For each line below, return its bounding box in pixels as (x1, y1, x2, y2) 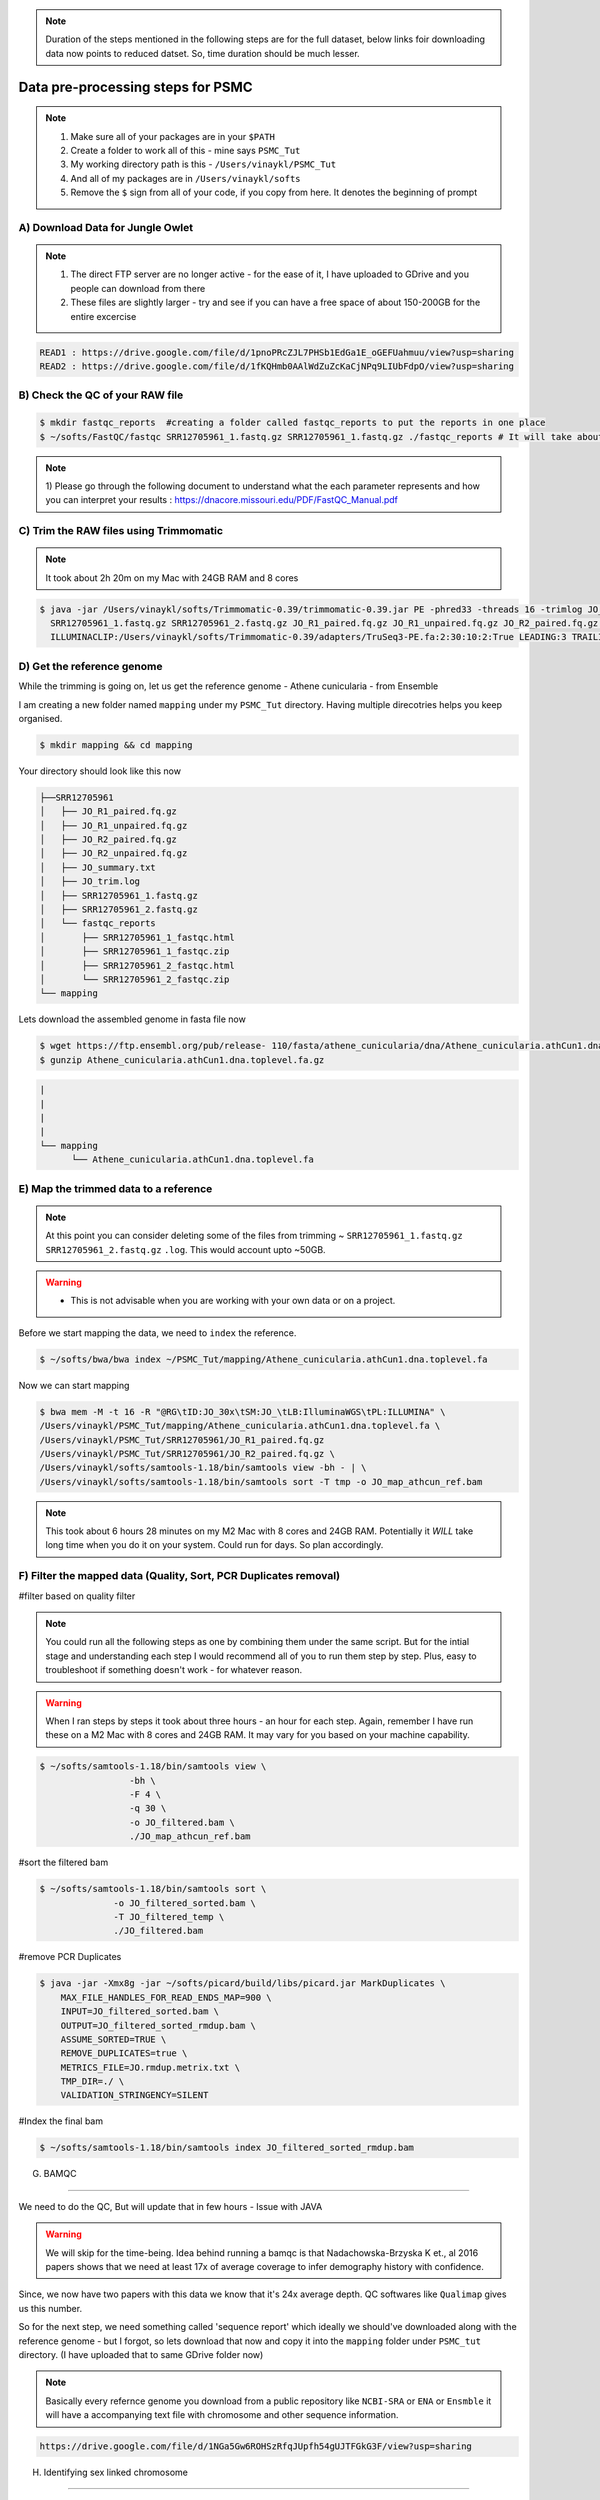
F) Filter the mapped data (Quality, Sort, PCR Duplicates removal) (18, 1569, 341, 1583)
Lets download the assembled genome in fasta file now (18, 1013, 247, 1025)
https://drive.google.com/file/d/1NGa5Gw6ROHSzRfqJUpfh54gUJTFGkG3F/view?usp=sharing (39, 2441, 472, 2452)
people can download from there (70, 282, 206, 294)
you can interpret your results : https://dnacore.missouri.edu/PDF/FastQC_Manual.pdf (45, 494, 399, 506)
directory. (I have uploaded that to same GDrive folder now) (18, 2348, 264, 2360)
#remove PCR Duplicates (18, 1951, 122, 1963)
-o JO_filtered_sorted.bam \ (113, 1897, 257, 1909)
